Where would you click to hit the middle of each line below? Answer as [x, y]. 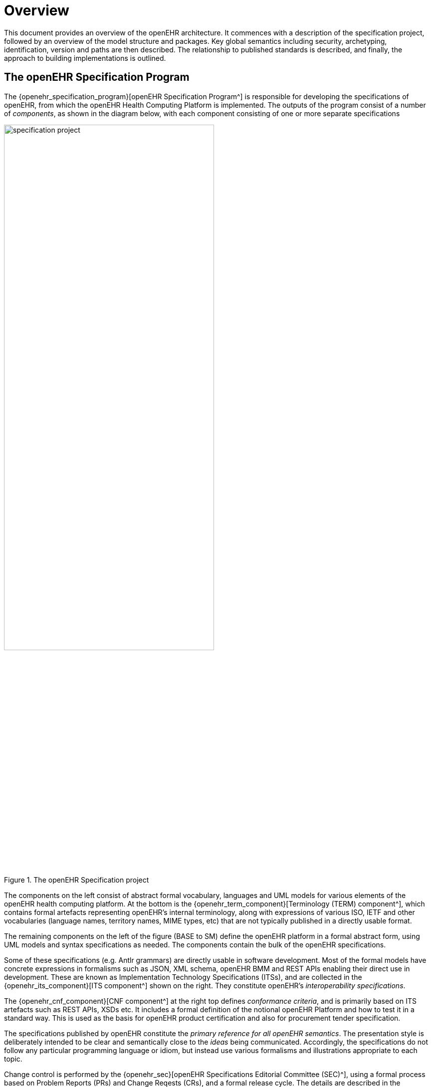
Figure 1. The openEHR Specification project [77, 880]
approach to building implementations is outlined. [85, 58]
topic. [13, 1059]
